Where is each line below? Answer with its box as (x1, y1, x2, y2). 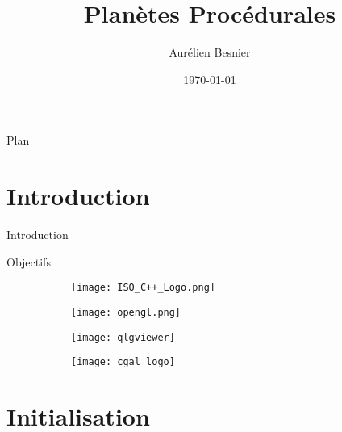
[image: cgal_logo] (71, 356, 175, 368)
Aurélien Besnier (169, 44, 251, 61)
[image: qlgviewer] (71, 331, 175, 343)
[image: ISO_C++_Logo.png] (71, 282, 215, 294)
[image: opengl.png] (71, 306, 181, 318)
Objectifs (6, 253, 51, 270)
